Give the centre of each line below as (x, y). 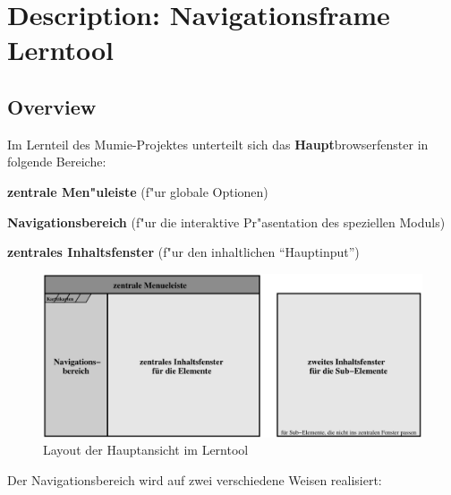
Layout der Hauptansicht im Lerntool (146, 450)
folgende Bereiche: (57, 162)
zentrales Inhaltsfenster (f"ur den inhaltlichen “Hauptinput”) (183, 252)
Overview (52, 106)
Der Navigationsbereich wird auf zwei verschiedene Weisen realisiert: (195, 479)
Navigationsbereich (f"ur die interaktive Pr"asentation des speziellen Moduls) (226, 222)
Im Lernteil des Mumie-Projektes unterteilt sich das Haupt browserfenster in (218, 144)
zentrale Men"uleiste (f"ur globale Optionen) (138, 191)
